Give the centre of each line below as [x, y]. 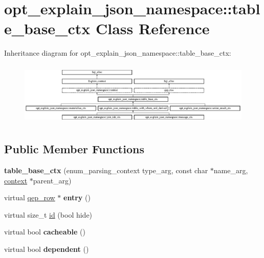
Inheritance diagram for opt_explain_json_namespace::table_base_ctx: [118, 53]
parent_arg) [52, 180]
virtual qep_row [30, 197]
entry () [77, 197]
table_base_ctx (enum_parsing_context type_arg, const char [106, 170]
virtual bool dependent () [47, 249]
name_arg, [231, 170]
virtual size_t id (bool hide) [48, 214]
